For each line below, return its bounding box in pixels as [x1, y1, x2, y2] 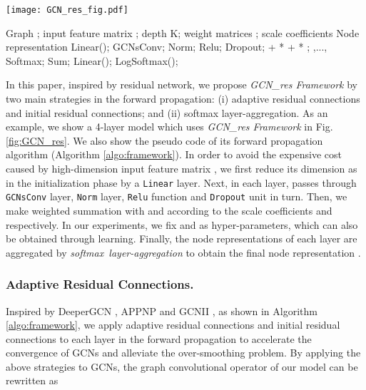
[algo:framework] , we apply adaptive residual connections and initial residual [6, 317, 340, 332]
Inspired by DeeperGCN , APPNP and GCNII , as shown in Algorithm [6, 303, 317, 318]
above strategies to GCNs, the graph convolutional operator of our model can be [6, 359, 358, 374]
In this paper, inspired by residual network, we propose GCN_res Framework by [6, 77, 357, 92]
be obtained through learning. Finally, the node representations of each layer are [6, 231, 357, 246]
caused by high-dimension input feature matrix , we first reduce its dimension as [6, 161, 357, 175]
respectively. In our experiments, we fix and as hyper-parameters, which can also [6, 217, 358, 232]
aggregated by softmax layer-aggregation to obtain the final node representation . [6, 245, 361, 260]
